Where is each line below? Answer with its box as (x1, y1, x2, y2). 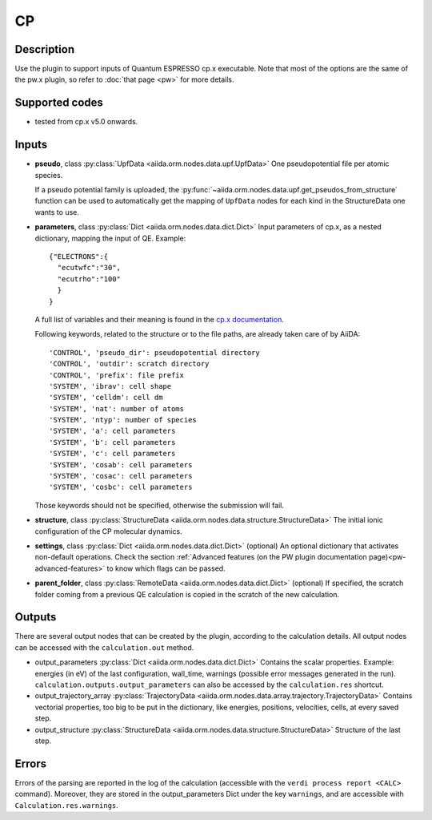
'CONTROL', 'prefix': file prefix (49, 370, 184, 380)
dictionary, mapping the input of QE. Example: (34, 233, 186, 243)
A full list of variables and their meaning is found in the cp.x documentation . (34, 314, 284, 324)
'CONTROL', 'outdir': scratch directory (49, 359, 210, 369)
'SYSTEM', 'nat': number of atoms (49, 404, 184, 413)
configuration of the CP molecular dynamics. (34, 526, 183, 536)
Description (14, 42, 75, 56)
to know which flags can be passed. (106, 563, 226, 573)
